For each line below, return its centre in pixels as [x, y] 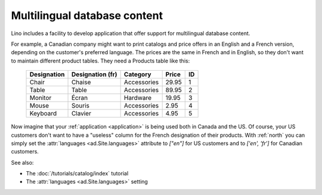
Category [137, 74]
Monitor [41, 98]
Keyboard [43, 114]
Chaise [81, 82]
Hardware [138, 98]
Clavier [81, 114]
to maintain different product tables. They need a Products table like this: [100, 61]
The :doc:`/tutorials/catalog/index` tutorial [77, 174]
